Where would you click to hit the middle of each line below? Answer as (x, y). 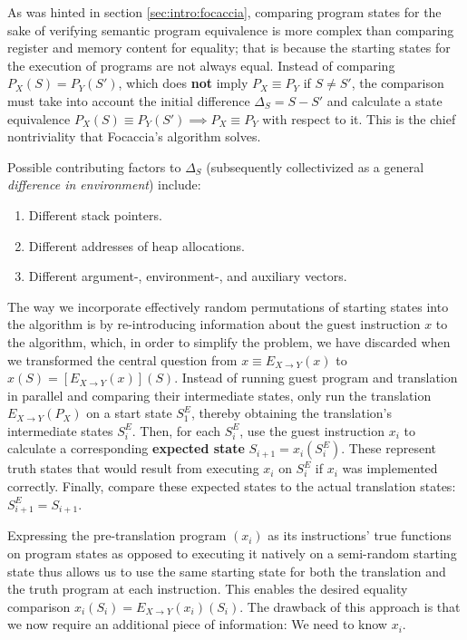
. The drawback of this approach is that (350, 606)
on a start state (129, 413)
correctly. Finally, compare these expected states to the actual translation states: (232, 486)
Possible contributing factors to (94, 166)
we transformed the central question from (122, 359)
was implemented (390, 468)
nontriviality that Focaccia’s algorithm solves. (134, 136)
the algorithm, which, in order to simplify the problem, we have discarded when (229, 341)
